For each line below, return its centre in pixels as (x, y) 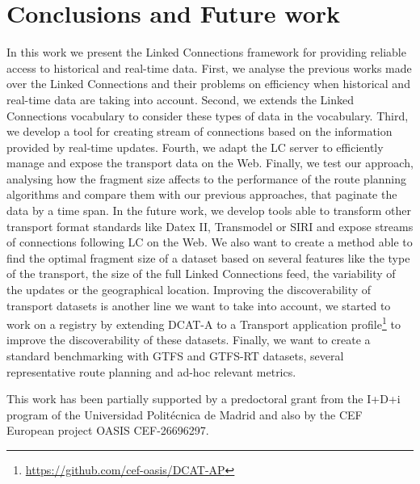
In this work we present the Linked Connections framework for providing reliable (206, 52)
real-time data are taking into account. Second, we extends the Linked (181, 99)
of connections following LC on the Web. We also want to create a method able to (210, 242)
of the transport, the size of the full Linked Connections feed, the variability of (201, 274)
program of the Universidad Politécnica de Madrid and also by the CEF (185, 414)
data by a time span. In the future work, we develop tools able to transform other (209, 210)
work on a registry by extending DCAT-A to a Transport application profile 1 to (204, 323)
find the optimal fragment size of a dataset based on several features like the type (208, 257)
